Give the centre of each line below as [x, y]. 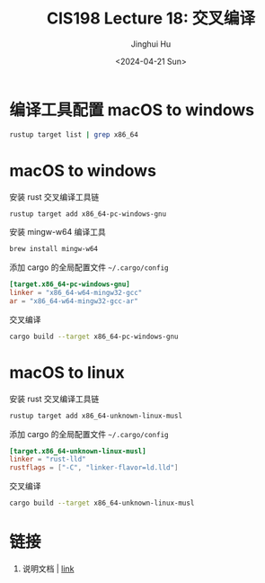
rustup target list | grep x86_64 [74, 135]
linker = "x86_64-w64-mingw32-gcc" [76, 293]
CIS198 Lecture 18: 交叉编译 [151, 18]
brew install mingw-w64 [54, 249]
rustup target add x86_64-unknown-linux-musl [96, 416]
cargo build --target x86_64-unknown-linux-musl [102, 503]
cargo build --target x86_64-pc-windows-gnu [94, 336]
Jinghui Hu [151, 44]
